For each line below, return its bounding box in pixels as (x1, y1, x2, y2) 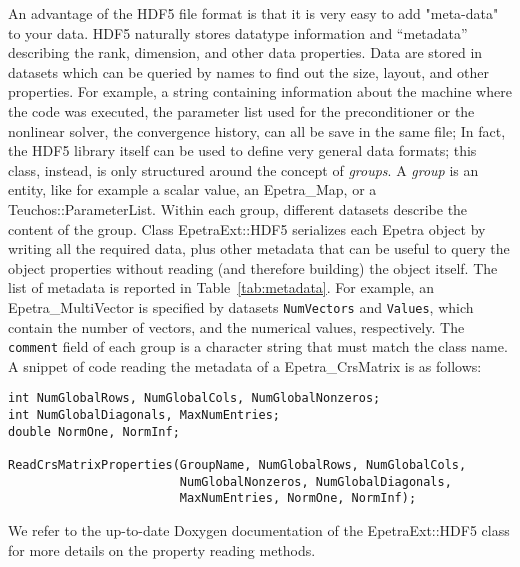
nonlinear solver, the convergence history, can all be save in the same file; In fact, (8, 120, 506, 141)
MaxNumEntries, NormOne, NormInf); (179, 491, 417, 506)
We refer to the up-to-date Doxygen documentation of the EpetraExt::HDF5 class (8, 520, 510, 540)
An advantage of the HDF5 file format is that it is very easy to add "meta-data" (8, 3, 499, 23)
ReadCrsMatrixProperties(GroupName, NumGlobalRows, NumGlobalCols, (8, 458, 467, 473)
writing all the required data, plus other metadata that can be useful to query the (8, 238, 510, 259)
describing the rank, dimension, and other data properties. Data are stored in (8, 42, 483, 63)
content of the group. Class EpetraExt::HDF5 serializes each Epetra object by (8, 218, 486, 239)
